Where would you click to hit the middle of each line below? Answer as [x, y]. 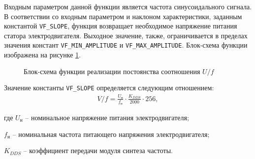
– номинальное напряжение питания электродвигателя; [107, 117]
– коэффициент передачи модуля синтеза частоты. [98, 150]
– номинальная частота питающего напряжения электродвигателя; [111, 134]
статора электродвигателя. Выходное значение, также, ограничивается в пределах [126, 35]
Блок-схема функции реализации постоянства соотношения [112, 71]
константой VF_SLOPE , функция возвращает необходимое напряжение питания [121, 26]
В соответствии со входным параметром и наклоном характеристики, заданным [123, 16]
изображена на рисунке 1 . [42, 55]
